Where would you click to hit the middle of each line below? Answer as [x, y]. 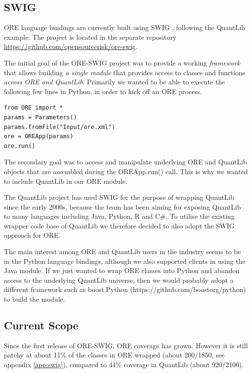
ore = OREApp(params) [39, 137]
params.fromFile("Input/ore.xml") [60, 127]
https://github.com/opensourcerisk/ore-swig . [71, 46]
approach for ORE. [32, 235]
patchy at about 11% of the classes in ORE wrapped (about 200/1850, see [114, 355]
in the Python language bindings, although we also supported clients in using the [125, 261]
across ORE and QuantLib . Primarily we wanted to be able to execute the [115, 82]
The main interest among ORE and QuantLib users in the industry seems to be [123, 251]
